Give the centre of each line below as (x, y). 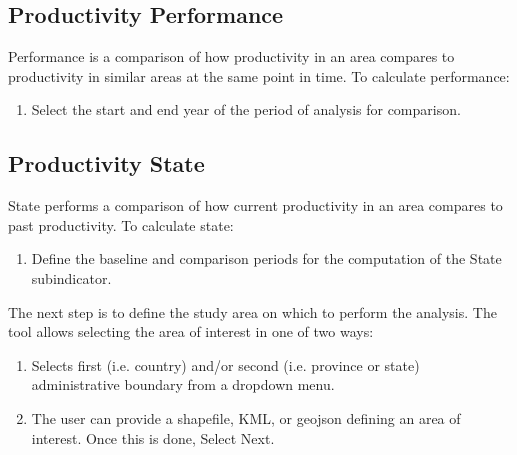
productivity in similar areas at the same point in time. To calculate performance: (259, 75)
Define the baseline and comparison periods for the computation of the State (266, 258)
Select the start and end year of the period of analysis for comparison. (246, 109)
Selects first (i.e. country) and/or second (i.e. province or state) (225, 364)
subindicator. (71, 277)
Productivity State (106, 163)
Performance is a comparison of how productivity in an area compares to (231, 56)
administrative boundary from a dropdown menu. (183, 384)
